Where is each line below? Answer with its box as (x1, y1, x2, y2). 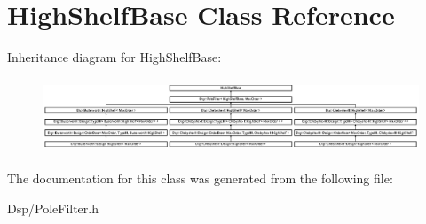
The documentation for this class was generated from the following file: (7, 169, 393, 188)
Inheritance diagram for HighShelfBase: (7, 48, 222, 66)
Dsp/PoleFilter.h (7, 198, 99, 217)
